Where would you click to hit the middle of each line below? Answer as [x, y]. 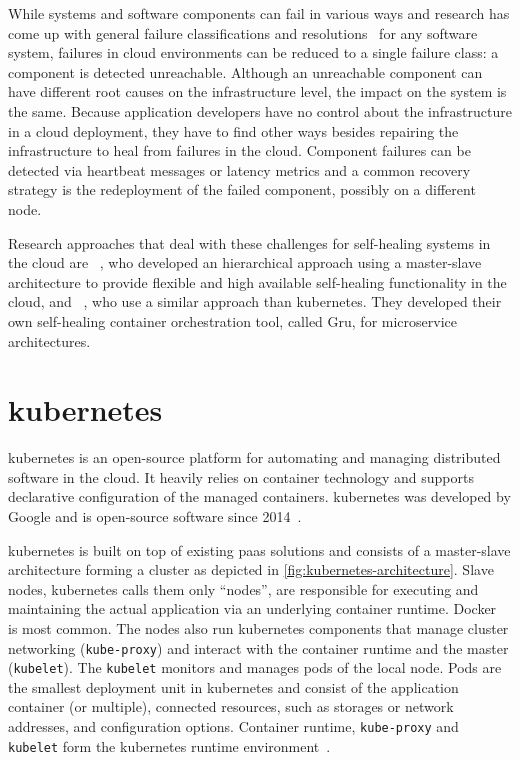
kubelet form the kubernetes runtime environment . [169, 745]
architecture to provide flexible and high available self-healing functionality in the [257, 281]
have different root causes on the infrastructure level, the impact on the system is [257, 91]
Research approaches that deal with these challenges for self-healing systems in [249, 242]
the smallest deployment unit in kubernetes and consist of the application [233, 686]
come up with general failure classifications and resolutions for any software [243, 32]
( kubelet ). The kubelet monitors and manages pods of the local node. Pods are [255, 667]
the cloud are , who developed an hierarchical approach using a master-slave [245, 262]
